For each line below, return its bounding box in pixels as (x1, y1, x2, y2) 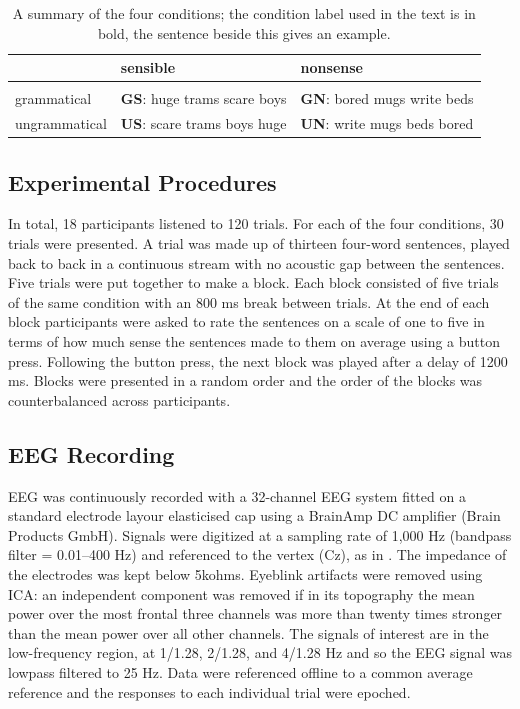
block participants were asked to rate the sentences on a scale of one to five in (8, 311, 485, 332)
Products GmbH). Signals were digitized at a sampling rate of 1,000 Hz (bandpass (8, 524, 512, 545)
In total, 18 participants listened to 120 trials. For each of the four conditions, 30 (8, 213, 504, 234)
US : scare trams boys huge (120, 113, 287, 134)
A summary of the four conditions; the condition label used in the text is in (12, 3, 476, 23)
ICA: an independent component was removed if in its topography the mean (8, 583, 475, 604)
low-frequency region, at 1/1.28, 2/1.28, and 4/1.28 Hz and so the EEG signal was (8, 642, 513, 663)
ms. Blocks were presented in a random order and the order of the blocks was (8, 370, 483, 391)
